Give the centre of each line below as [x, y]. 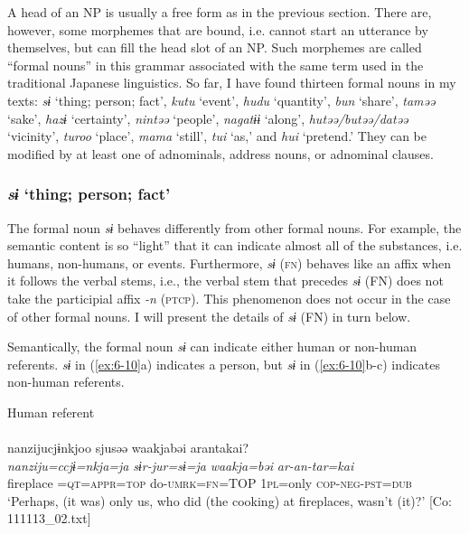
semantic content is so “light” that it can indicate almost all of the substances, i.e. [235, 245]
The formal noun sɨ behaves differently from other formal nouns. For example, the [234, 227]
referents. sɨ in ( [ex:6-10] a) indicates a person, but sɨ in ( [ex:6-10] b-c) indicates [224, 364]
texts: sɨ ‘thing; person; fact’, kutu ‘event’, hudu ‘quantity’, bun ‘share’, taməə [221, 100]
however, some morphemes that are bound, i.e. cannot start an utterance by [218, 29]
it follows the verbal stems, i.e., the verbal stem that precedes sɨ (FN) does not [225, 281]
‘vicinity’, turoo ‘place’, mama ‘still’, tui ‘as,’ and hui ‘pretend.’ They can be [217, 136]
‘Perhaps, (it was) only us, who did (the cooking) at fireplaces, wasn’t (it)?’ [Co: [230, 500]
